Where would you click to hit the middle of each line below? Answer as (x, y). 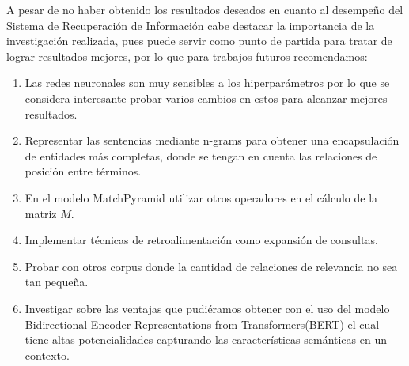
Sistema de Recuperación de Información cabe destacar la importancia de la (191, 25)
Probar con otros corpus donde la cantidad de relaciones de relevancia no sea (211, 266)
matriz (41, 213)
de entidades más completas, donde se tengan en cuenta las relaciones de (201, 155)
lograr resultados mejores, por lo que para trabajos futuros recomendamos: (187, 56)
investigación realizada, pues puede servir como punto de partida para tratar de (199, 41)
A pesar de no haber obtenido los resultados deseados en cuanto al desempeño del (205, 9)
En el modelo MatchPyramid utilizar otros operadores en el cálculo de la (201, 197)
